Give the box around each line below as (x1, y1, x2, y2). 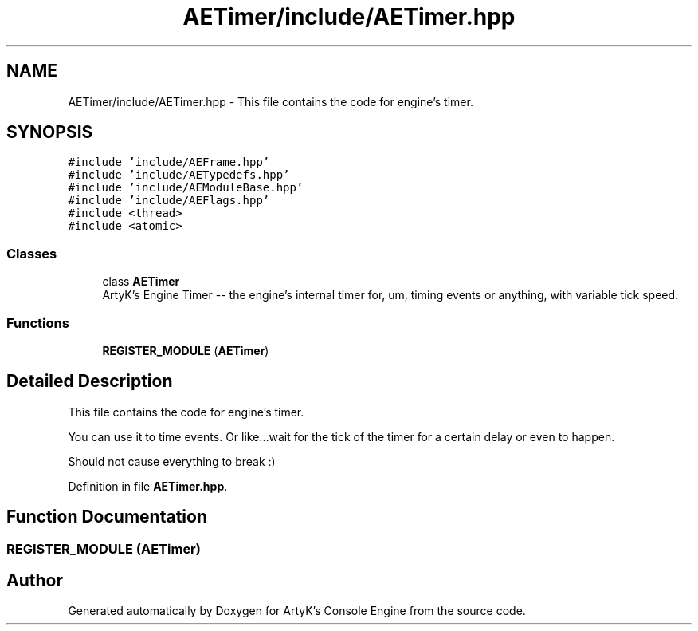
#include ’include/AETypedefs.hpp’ (68, 168, 290, 182)
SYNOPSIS (6, 122, 93, 143)
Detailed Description (6, 371, 173, 392)
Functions (6, 314, 69, 331)
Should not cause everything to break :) (68, 454, 276, 468)
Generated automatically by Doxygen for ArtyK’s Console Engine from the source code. (68, 604, 526, 618)
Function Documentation (6, 507, 207, 527)
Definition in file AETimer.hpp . (68, 479, 228, 493)
